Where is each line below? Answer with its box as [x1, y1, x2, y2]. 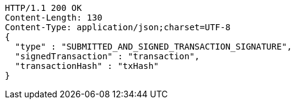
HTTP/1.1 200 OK [5, 3, 82, 13]
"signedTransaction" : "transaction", [15, 51, 200, 61]
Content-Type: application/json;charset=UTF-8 [5, 22, 231, 32]
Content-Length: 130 [5, 13, 103, 22]
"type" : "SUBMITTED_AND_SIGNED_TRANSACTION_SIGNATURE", [15, 42, 293, 51]
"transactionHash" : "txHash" [15, 61, 159, 71]
